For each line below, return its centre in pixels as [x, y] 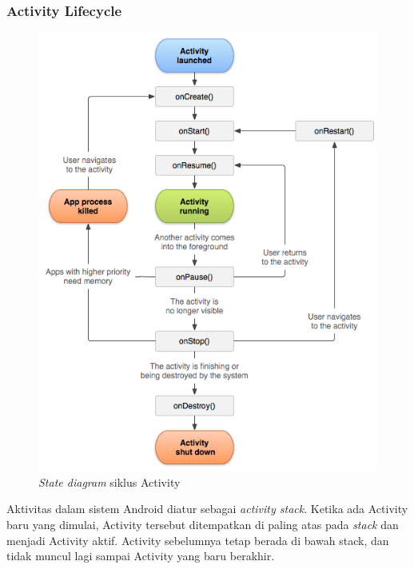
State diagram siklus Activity [109, 481]
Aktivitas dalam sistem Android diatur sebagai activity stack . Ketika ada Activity [207, 509]
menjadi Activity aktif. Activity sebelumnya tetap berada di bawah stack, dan [198, 540]
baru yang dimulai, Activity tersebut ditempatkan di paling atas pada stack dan [203, 524]
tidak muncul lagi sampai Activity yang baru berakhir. [141, 556]
